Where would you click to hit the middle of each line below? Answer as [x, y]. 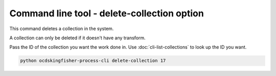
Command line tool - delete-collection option [107, 13]
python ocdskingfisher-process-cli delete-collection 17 [93, 61]
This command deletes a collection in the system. [62, 29]
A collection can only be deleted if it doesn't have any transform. [77, 38]
